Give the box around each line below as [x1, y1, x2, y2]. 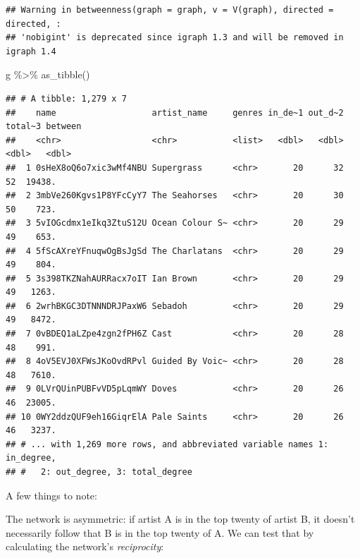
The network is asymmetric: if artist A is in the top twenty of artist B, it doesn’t [6, 511, 355, 526]
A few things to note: [6, 487, 97, 502]
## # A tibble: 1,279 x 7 [6, 93, 127, 104]
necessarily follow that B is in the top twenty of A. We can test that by [6, 525, 314, 540]
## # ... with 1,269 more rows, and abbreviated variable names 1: [6, 439, 329, 449]
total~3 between [6, 121, 82, 132]
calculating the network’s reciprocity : [6, 539, 164, 554]
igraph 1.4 [6, 46, 56, 56]
